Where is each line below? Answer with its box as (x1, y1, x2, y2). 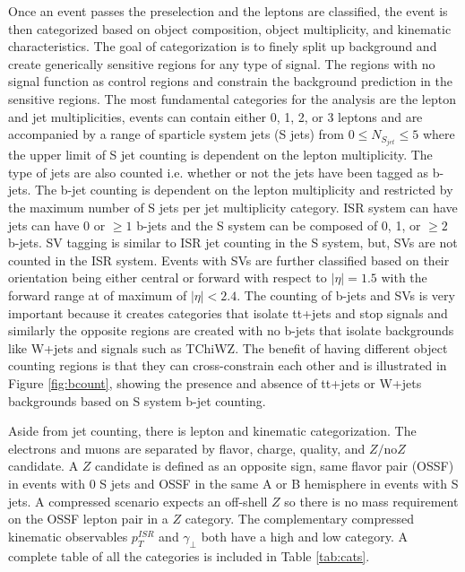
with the (381, 268, 427, 287)
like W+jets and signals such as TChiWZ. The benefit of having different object (8, 338, 448, 357)
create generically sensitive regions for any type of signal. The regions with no (8, 54, 435, 73)
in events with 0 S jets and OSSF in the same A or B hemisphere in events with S (8, 473, 459, 492)
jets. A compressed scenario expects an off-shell (8, 491, 268, 510)
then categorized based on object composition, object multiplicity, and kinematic (8, 19, 452, 38)
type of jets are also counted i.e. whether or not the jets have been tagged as (8, 162, 428, 181)
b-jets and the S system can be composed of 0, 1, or (136, 215, 421, 234)
